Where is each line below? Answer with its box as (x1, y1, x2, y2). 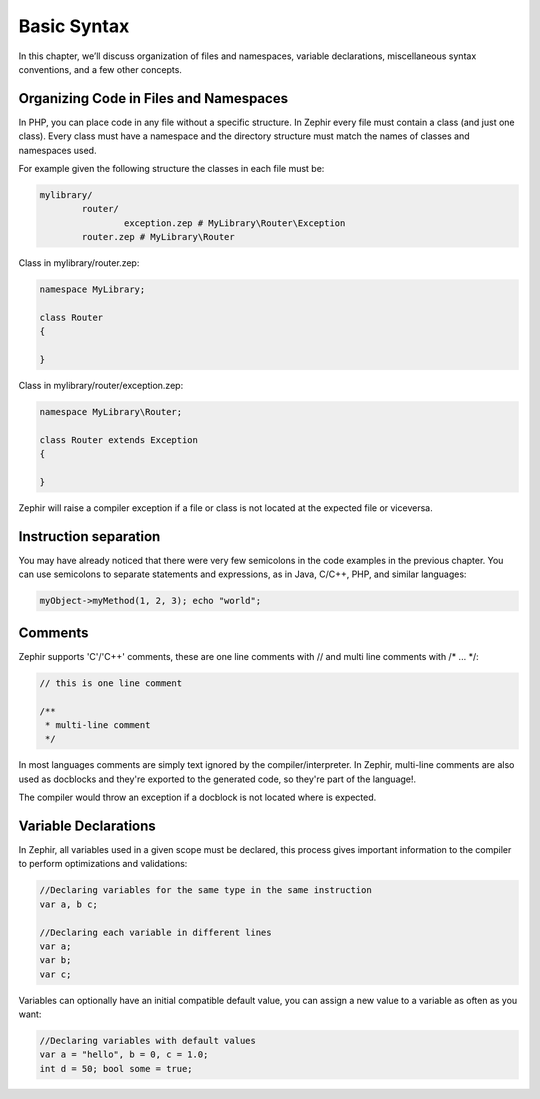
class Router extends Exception (39, 434, 199, 445)
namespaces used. (18, 144, 97, 156)
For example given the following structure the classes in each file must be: (18, 163, 325, 175)
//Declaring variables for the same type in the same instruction (39, 885, 372, 896)
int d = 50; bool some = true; (39, 1063, 194, 1074)
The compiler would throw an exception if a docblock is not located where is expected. (18, 791, 377, 804)
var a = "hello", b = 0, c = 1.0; (39, 1049, 209, 1060)
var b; (39, 955, 72, 966)
